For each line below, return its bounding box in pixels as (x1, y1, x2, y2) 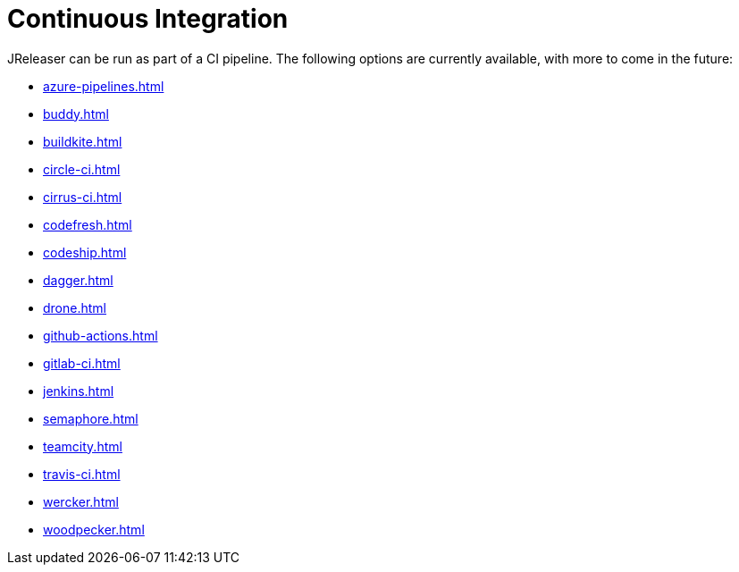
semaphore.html (43, 410, 139, 426)
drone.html (43, 299, 106, 315)
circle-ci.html (43, 161, 121, 177)
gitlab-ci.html (43, 355, 121, 371)
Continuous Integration (7, 4, 289, 34)
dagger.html (43, 272, 113, 288)
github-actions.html (43, 327, 158, 343)
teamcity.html (43, 438, 122, 454)
